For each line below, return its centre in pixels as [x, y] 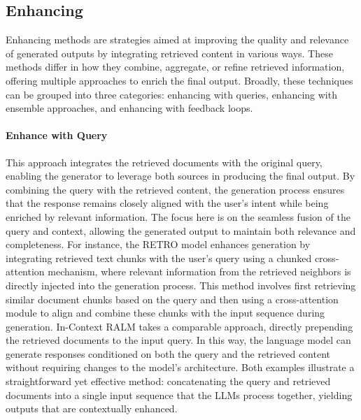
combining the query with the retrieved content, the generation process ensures [175, 189]
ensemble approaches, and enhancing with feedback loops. [129, 108]
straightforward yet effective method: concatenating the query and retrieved [168, 381]
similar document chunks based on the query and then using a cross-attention [172, 299]
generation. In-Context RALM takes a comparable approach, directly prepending [179, 326]
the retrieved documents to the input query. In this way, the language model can [178, 340]
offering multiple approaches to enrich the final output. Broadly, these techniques [179, 80]
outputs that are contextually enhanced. [92, 408]
